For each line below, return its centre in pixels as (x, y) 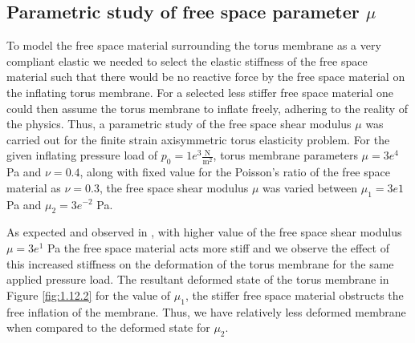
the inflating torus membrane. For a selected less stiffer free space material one (200, 92)
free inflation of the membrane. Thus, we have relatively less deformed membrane (206, 311)
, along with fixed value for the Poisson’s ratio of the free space (235, 172)
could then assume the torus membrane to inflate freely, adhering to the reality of (207, 108)
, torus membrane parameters (285, 155)
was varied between (310, 187)
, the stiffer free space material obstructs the (294, 295)
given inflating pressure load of (82, 155)
